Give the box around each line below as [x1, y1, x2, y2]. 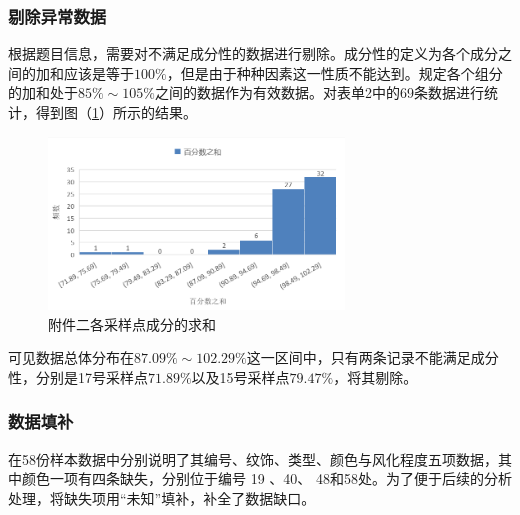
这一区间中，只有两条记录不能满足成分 [246, 347, 499, 368]
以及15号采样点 [191, 366, 290, 387]
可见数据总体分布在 [8, 347, 134, 368]
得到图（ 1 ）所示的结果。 [35, 102, 197, 122]
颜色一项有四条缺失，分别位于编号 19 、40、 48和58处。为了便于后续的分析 [21, 468, 512, 489]
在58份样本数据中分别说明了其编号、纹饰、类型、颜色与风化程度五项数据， [8, 448, 498, 469]
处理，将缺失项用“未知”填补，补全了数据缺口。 [8, 487, 316, 508]
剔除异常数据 [8, 3, 107, 28]
